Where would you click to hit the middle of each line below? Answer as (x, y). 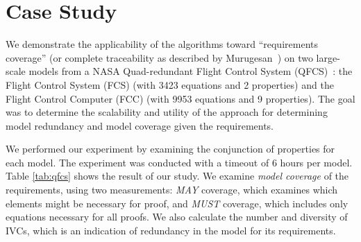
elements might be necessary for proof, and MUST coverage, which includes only (177, 203)
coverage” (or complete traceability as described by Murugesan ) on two (159, 57)
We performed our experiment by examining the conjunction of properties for (170, 149)
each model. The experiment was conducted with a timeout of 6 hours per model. (179, 162)
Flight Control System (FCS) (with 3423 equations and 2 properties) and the (170, 84)
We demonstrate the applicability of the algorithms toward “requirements (162, 44)
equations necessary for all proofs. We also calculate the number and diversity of (177, 217)
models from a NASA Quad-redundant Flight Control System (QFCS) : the (191, 71)
